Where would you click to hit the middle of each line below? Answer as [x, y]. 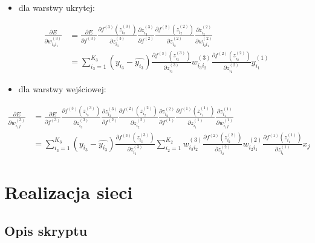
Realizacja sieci [69, 192]
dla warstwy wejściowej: [62, 89]
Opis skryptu [46, 230]
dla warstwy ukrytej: [57, 7]
